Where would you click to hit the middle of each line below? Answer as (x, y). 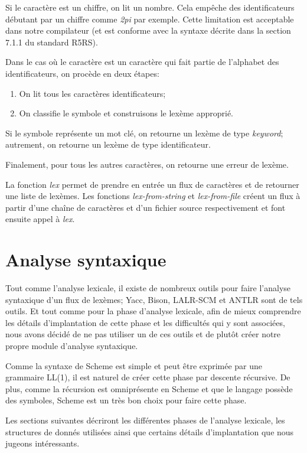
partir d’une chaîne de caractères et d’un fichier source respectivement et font (146, 207)
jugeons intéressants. (43, 443)
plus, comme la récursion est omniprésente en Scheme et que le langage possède (149, 388)
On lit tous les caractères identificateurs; (92, 93)
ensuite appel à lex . (40, 219)
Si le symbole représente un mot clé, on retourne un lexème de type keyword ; (144, 133)
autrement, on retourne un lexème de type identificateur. (108, 144)
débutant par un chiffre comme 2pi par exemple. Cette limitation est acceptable (150, 19)
